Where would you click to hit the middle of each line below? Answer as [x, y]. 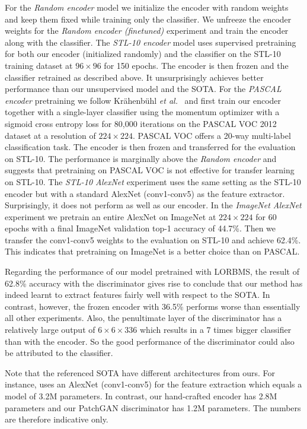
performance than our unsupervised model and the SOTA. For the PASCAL [143, 89]
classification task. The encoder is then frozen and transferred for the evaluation [150, 147]
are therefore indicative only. [57, 419]
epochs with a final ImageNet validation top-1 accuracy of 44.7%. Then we [140, 228]
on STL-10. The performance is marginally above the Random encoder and [141, 158]
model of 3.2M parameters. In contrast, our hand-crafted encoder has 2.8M [141, 396]
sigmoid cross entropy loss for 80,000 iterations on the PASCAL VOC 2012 [141, 123]
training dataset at [39, 65]
